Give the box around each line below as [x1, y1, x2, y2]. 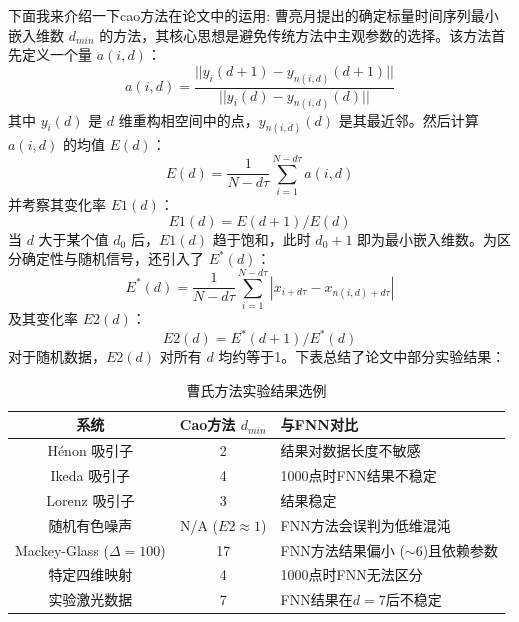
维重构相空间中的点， [118, 109, 259, 130]
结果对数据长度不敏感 [280, 440, 421, 461]
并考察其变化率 [8, 194, 106, 215]
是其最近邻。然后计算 [338, 109, 479, 130]
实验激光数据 [48, 589, 133, 610]
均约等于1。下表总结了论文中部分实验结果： [218, 346, 506, 367]
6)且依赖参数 [415, 539, 499, 560]
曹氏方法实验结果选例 [186, 379, 327, 400]
